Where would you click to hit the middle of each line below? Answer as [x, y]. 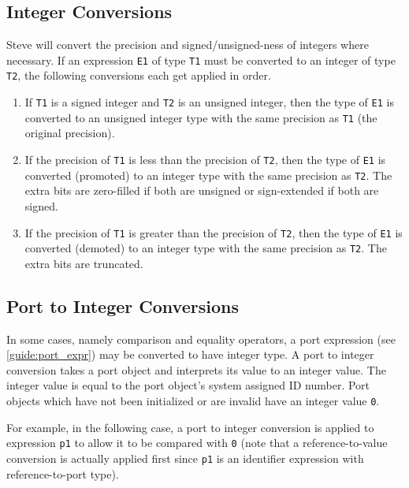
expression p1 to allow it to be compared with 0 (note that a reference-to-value [197, 443]
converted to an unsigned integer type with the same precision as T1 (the [201, 117]
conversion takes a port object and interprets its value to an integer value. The [196, 369]
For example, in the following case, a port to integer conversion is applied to [190, 427]
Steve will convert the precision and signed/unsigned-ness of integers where [188, 45]
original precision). [70, 133]
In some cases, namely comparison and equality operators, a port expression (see [201, 339]
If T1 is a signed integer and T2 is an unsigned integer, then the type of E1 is [209, 102]
